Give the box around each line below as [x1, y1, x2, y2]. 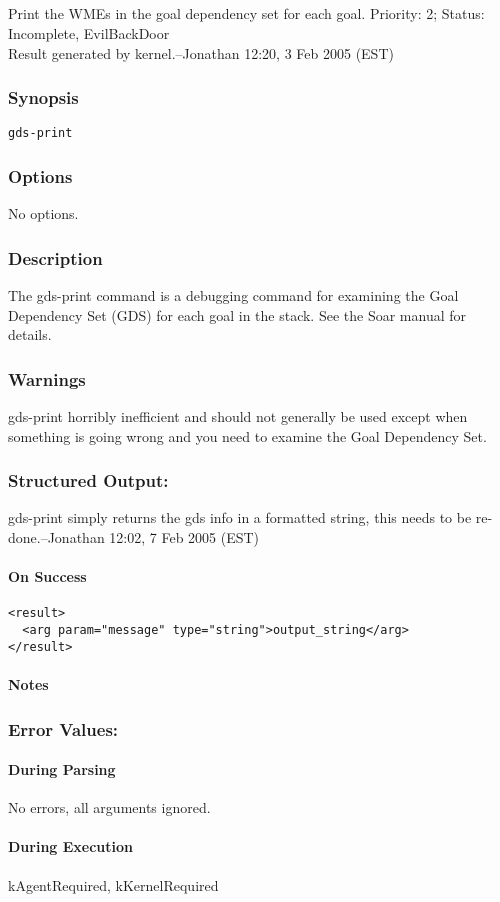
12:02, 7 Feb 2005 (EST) [109, 527, 260, 548]
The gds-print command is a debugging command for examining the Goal [8, 285, 459, 306]
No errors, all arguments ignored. [8, 797, 211, 818]
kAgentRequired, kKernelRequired [8, 874, 219, 895]
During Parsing [8, 759, 116, 780]
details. [8, 324, 52, 345]
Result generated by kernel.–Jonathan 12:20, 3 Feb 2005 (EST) [8, 42, 394, 63]
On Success [8, 566, 87, 587]
